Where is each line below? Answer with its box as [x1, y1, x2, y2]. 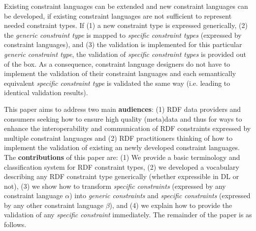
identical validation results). [4, 87, 88, 98]
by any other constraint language [4, 200, 104, 210]
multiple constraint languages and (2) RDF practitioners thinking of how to [4, 132, 233, 143]
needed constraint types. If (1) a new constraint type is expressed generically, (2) [4, 20, 248, 30]
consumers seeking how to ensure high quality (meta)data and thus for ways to [4, 113, 242, 124]
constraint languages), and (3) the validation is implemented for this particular [4, 39, 242, 50]
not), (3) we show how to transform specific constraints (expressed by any [4, 180, 226, 191]
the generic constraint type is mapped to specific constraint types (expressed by [4, 29, 242, 40]
